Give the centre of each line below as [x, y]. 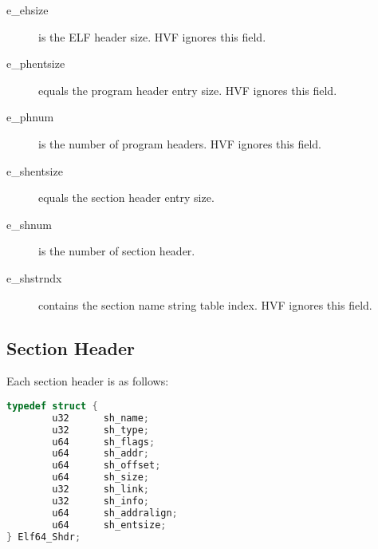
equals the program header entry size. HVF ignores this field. [188, 90]
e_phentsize [36, 63]
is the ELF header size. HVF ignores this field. [152, 36]
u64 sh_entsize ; [109, 525]
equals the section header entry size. [126, 197]
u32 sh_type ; [100, 430]
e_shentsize [35, 170]
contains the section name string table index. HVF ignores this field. [205, 304]
